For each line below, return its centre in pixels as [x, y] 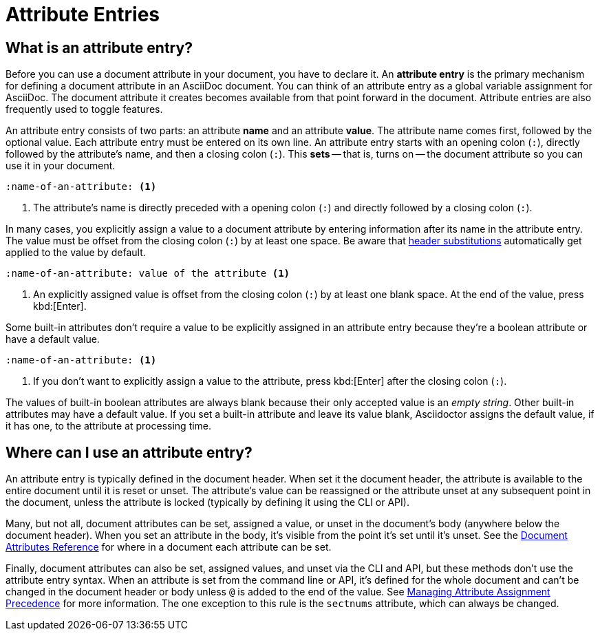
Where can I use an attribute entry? [129, 452]
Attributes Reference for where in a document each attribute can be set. [169, 547]
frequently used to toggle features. [84, 109]
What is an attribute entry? [99, 47]
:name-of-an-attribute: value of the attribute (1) [148, 274]
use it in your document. [61, 166]
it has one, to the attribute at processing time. [109, 426]
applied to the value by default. [76, 253]
